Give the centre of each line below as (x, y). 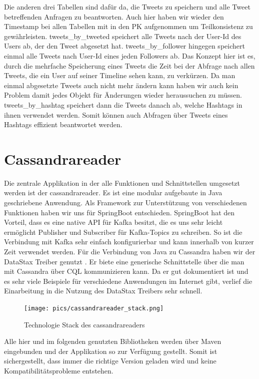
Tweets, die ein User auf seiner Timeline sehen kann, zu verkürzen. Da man (120, 75)
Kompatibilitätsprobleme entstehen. (59, 370)
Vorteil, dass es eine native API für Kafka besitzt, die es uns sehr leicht (113, 222)
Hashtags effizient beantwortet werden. (63, 124)
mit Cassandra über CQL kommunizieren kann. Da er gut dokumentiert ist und (126, 271)
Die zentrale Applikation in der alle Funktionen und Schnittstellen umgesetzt (122, 182)
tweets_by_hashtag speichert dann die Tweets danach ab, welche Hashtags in (123, 104)
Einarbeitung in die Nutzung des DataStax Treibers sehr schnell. (103, 291)
